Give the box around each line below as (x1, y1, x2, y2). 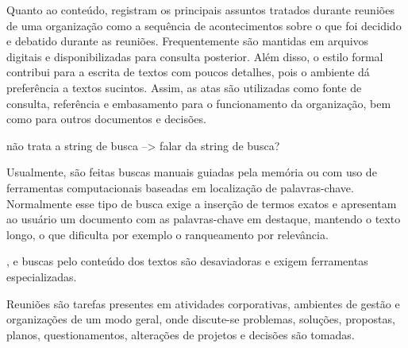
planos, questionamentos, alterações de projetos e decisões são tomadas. (6, 326, 355, 342)
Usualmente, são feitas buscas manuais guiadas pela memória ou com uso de (6, 164, 377, 180)
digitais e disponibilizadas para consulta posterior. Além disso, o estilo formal (6, 48, 383, 64)
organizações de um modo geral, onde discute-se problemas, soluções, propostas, (6, 311, 395, 327)
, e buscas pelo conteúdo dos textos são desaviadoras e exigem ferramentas (6, 253, 368, 269)
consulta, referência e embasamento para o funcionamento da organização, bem (6, 95, 391, 111)
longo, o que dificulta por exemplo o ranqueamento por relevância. (6, 226, 329, 242)
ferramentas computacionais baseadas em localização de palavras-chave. (6, 179, 354, 195)
